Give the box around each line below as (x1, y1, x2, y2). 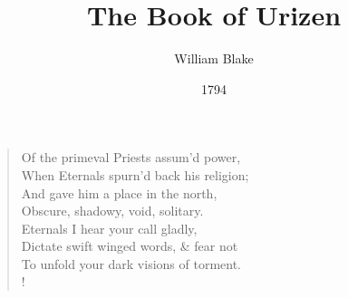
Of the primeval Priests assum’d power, (21, 148, 241, 167)
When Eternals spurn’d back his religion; (21, 165, 249, 184)
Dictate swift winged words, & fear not (21, 236, 238, 255)
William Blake (174, 49, 254, 68)
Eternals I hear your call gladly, (21, 218, 198, 237)
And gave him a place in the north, (21, 183, 217, 202)
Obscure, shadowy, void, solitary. (21, 201, 204, 220)
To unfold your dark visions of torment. (21, 254, 241, 273)
